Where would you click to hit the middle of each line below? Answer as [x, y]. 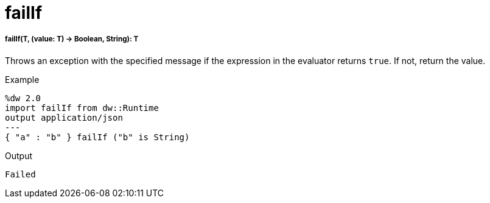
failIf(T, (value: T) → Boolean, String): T [72, 39]
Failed [20, 174]
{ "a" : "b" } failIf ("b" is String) [97, 137]
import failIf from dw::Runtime [82, 108]
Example [22, 79]
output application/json [64, 117]
